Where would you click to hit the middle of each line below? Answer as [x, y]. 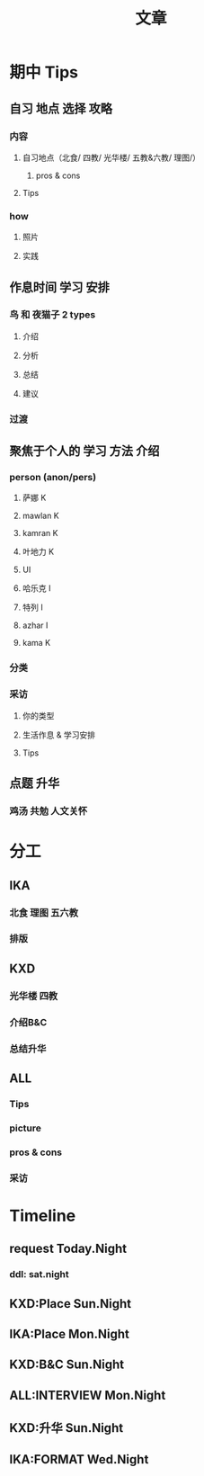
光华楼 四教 [34, 996]
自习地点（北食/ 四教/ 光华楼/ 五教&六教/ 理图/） [111, 157]
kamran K [40, 533]
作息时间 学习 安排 [59, 287]
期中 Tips [44, 72]
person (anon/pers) [53, 478]
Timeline [43, 1216]
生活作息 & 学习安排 [59, 735]
